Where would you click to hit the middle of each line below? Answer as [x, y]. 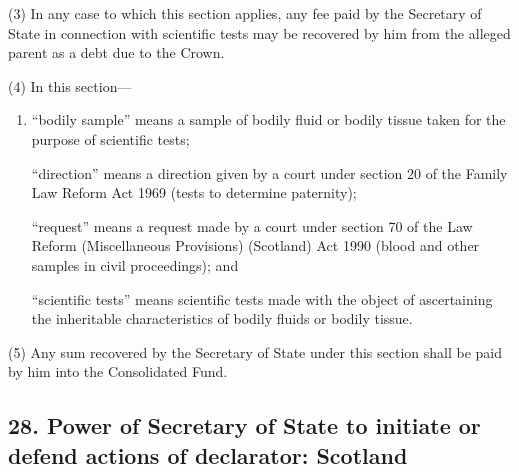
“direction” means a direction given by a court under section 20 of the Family [269, 172]
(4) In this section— [70, 85]
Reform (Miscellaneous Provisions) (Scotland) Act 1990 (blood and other [255, 245]
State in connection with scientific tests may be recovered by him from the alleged [259, 32]
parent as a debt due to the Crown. [116, 52]
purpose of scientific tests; [110, 138]
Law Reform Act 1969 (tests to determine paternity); [194, 192]
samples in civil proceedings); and [135, 264]
